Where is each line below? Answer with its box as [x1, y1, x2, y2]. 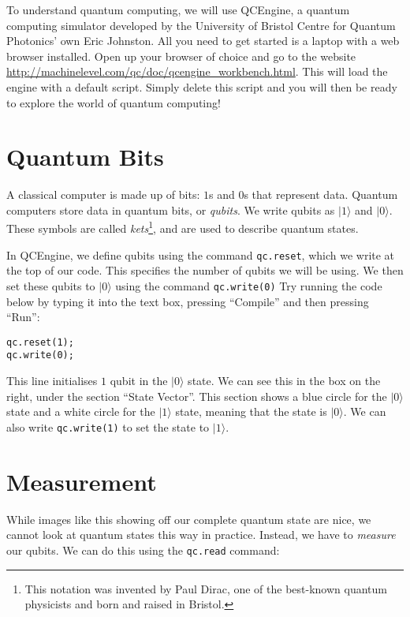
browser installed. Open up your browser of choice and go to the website [6, 47, 356, 64]
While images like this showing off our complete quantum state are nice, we [6, 510, 371, 527]
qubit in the [110, 372, 168, 389]
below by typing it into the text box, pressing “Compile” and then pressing [6, 293, 369, 309]
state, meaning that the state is [175, 403, 327, 420]
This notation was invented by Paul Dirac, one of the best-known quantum [24, 580, 387, 596]
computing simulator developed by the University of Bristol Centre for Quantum [6, 17, 396, 33]
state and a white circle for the [6, 403, 155, 420]
